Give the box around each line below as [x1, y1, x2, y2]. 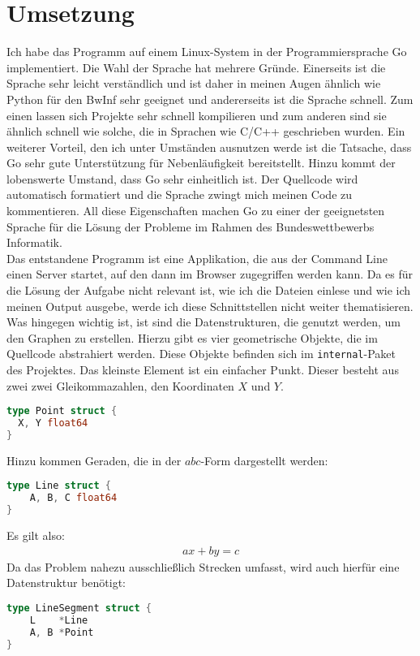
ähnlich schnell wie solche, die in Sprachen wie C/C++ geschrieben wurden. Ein [6, 123, 405, 140]
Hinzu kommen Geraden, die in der [6, 451, 182, 468]
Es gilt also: [6, 527, 65, 544]
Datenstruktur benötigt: [6, 574, 126, 591]
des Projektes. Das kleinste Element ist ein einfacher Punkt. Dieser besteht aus [6, 361, 399, 378]
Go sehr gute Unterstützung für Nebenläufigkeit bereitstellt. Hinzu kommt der [6, 154, 396, 171]
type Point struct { [6, 405, 118, 417]
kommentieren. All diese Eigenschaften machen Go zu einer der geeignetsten [6, 202, 385, 219]
